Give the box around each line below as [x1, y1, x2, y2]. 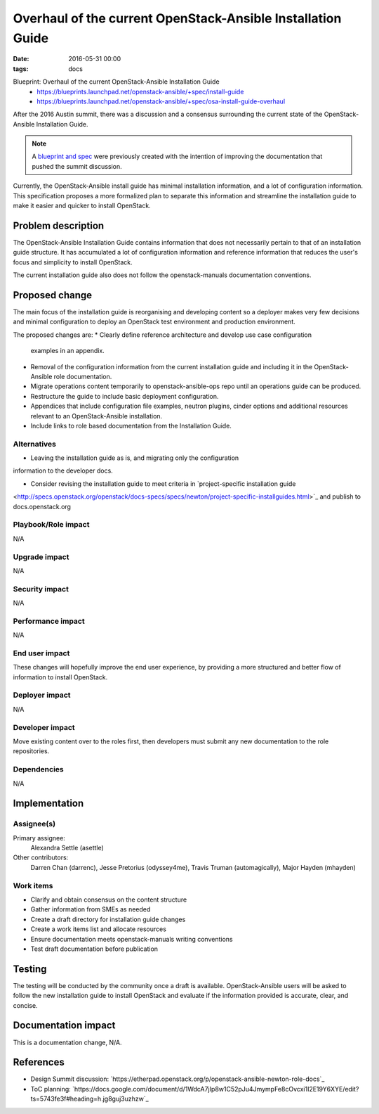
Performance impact [13, 616, 85, 626]
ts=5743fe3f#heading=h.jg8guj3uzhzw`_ [30, 1094, 149, 1103]
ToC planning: [30, 1084, 72, 1093]
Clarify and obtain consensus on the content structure [30, 895, 187, 904]
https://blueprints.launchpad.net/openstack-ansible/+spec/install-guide [36, 87, 244, 96]
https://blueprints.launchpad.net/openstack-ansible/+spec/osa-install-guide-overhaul [36, 97, 286, 105]
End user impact [13, 648, 70, 658]
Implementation [13, 798, 84, 809]
